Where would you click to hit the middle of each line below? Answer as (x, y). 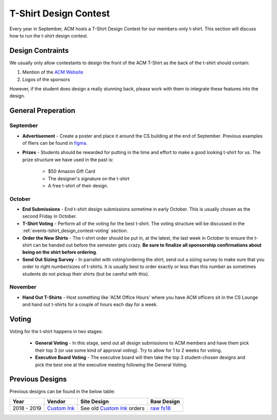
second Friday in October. (50, 216)
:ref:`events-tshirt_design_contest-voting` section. (75, 231)
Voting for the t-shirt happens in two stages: (56, 331)
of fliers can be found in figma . (55, 143)
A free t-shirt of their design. (78, 185)
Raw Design (165, 402)
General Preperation (42, 111)
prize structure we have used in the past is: (68, 160)
